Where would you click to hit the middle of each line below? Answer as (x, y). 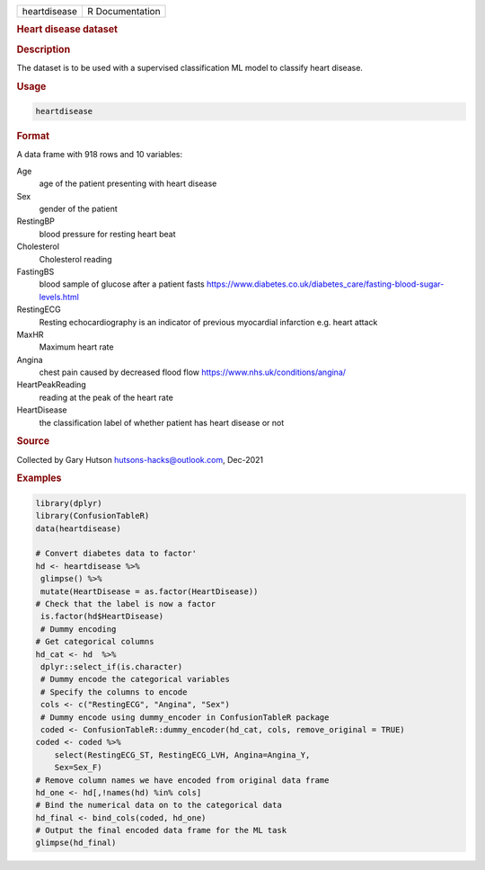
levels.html (59, 297)
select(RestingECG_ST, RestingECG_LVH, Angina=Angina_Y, (182, 755)
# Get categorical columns (95, 642)
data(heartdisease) (78, 528)
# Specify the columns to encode (114, 692)
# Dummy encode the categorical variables (136, 679)
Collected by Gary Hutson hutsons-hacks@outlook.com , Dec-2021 (140, 459)
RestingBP (36, 221)
